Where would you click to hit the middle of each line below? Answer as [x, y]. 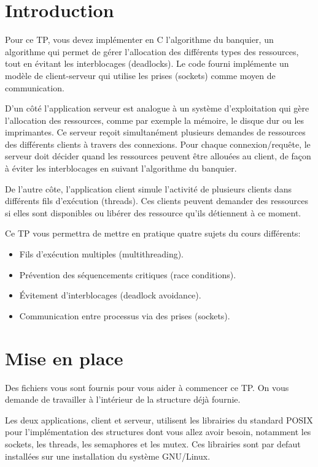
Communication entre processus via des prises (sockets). [125, 315]
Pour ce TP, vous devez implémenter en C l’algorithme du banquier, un [139, 40]
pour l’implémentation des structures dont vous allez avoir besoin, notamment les [158, 432]
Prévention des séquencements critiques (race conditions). [128, 274]
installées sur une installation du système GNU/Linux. [108, 456]
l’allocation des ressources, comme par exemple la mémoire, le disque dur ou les [155, 120]
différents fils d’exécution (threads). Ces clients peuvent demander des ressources [157, 201]
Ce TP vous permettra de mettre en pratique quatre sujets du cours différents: [153, 233]
